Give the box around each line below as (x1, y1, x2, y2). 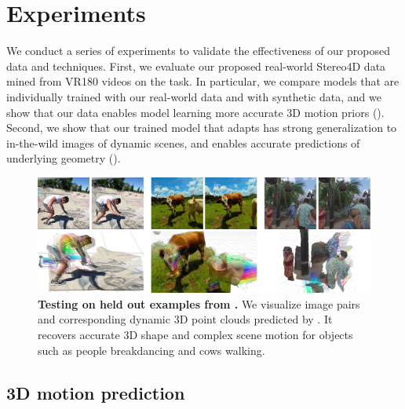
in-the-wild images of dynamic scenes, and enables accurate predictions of (6, 134, 360, 151)
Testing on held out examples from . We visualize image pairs (38, 295, 360, 312)
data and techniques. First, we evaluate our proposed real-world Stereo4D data (6, 57, 386, 74)
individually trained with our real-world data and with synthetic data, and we (6, 88, 381, 104)
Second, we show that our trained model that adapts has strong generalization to (6, 119, 397, 136)
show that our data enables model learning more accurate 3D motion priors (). (6, 104, 385, 120)
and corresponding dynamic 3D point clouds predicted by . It (38, 311, 333, 327)
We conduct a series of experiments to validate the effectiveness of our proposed (6, 42, 391, 59)
